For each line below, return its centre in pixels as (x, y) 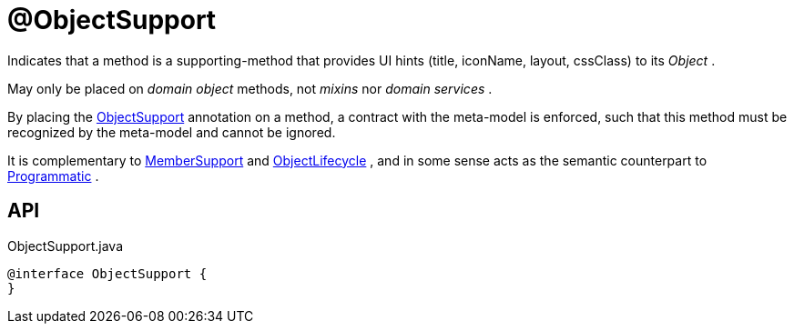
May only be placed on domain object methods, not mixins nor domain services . (250, 88)
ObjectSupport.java (66, 246)
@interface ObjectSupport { (107, 273)
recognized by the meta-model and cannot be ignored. (172, 132)
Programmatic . (53, 176)
